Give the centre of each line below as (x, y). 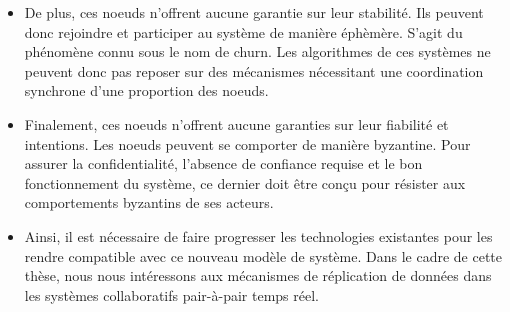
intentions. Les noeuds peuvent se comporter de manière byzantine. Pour (247, 143)
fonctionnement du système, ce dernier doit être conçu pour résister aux (245, 182)
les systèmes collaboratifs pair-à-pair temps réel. (171, 294)
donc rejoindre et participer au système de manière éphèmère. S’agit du (243, 31)
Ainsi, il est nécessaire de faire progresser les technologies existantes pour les (258, 235)
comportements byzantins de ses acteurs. (149, 202)
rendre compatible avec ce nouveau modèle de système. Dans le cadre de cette (263, 255)
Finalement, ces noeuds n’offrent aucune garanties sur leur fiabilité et (236, 123)
